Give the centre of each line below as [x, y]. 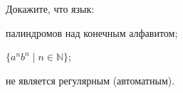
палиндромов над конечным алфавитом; [92, 32]
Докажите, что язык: [50, 9]
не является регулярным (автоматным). [90, 80]
